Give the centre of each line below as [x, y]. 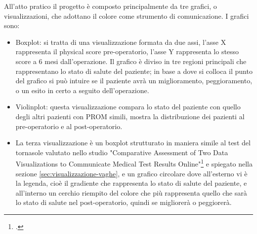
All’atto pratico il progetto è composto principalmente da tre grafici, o [110, 6]
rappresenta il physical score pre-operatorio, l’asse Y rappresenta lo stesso [127, 51]
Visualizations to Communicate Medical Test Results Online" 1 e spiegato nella [134, 163]
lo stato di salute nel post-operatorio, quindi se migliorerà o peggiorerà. [124, 202]
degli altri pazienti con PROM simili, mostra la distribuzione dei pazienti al [130, 116]
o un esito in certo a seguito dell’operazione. [82, 90]
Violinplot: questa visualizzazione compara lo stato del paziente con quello [128, 107]
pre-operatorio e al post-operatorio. [69, 126]
